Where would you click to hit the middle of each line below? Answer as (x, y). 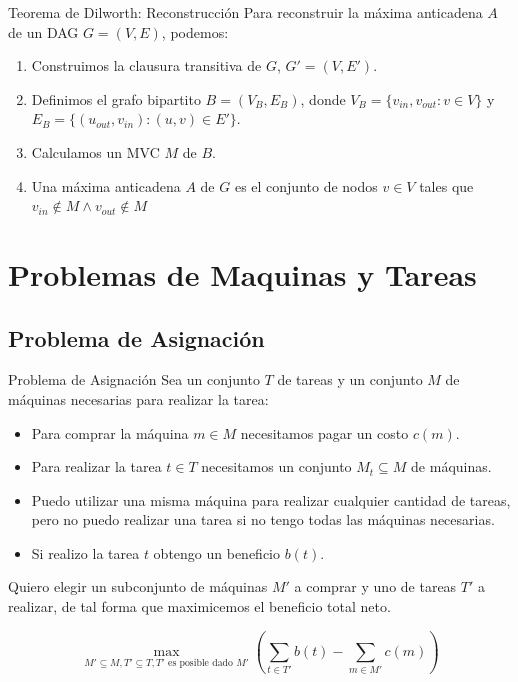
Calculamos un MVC (95, 151)
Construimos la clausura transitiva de (146, 65)
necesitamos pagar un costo (324, 432)
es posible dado (200, 662)
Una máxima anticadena (106, 185)
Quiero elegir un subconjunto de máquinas (138, 586)
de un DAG (43, 31)
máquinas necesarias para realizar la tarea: (138, 398)
